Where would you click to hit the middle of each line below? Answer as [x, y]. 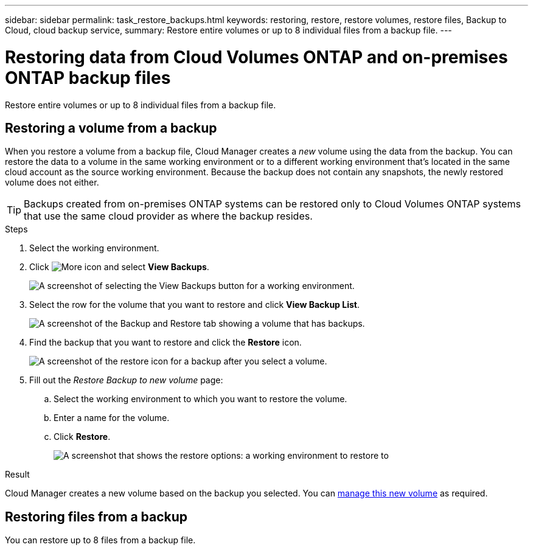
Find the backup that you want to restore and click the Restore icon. [165, 343]
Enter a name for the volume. [112, 418]
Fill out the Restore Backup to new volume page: [126, 380]
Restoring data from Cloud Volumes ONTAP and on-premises [256, 57]
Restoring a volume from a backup [111, 128]
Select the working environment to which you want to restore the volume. [200, 399]
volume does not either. [52, 183]
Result [17, 475]
